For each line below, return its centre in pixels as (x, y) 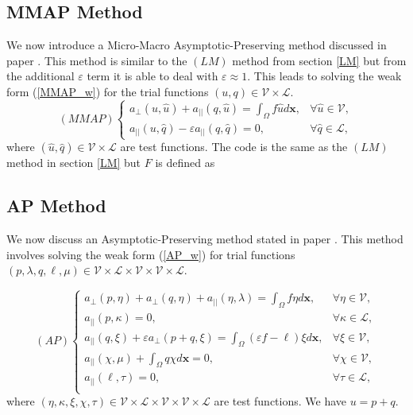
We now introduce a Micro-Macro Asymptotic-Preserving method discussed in (197, 45)
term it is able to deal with (152, 76)
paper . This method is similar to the (97, 60)
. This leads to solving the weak (324, 76)
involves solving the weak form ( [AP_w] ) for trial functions (151, 254)
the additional (41, 76)
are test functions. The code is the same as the (234, 147)
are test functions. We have (280, 401)
